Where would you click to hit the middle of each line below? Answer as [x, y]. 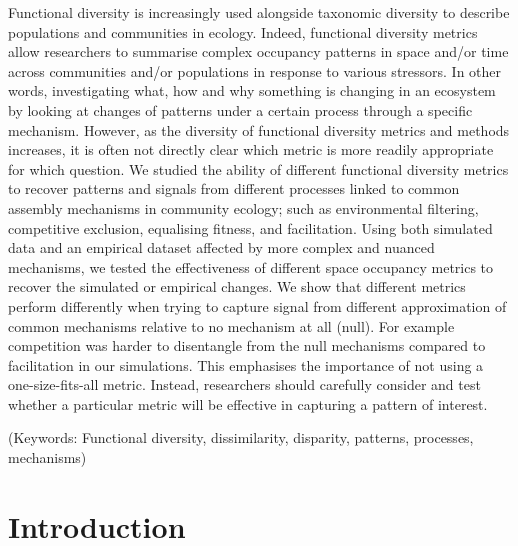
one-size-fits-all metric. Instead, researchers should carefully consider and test [244, 384]
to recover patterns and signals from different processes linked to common [234, 188]
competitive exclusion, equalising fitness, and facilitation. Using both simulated [250, 227]
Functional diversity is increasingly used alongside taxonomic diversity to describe [259, 12]
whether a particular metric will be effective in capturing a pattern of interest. [248, 403]
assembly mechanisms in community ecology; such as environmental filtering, [243, 207]
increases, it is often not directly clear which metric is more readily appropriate [251, 149]
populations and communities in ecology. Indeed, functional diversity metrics [243, 31]
